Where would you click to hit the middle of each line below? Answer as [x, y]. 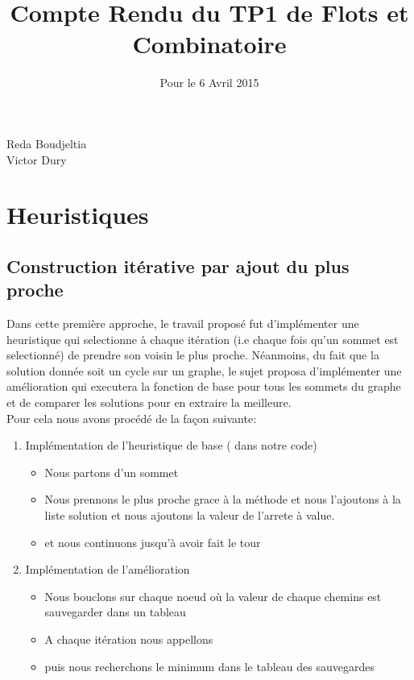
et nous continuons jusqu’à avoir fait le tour [153, 542]
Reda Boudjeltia [47, 143]
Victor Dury [37, 159]
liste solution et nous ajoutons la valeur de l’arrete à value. [190, 515]
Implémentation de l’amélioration [108, 569]
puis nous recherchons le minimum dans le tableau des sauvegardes [209, 666]
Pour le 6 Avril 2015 [209, 83]
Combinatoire [209, 44]
